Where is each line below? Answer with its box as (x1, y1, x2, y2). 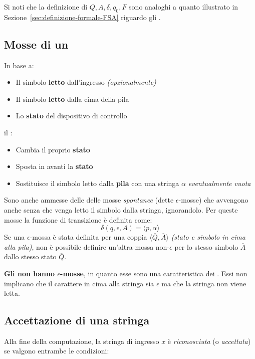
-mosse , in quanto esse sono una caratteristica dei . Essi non (60, 268, 247, 278)
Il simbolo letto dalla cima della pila (16, 93, 129, 104)
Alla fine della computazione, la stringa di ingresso (4, 335, 159, 346)
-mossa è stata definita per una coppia (30, 232, 147, 242)
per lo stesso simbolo (174, 241, 238, 252)
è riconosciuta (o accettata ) (167, 335, 251, 346)
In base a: (4, 60, 34, 70)
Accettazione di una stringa (4, 312, 150, 328)
